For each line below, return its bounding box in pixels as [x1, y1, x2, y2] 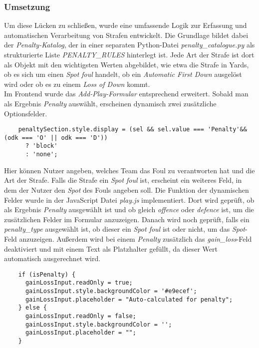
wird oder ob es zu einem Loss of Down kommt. [4, 78, 150, 89]
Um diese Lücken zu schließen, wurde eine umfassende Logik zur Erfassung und [4, 20, 247, 30]
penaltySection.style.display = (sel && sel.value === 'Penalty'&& [18, 126, 247, 133]
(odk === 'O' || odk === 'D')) [4, 134, 108, 141]
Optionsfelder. [4, 108, 47, 118]
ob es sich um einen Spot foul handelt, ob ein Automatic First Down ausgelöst [4, 69, 242, 79]
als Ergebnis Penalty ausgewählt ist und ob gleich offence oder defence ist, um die [4, 204, 254, 215]
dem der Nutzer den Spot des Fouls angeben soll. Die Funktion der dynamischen [4, 184, 249, 195]
